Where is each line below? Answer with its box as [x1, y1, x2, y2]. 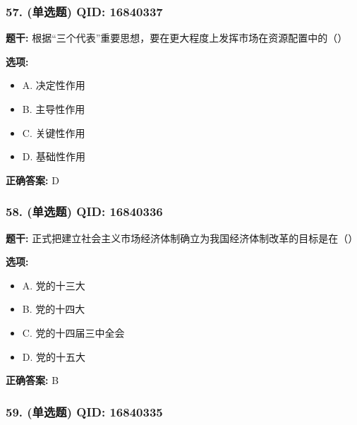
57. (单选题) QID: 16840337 [6, 2, 163, 20]
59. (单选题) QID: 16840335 [6, 402, 163, 420]
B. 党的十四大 [22, 301, 85, 316]
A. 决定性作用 [22, 78, 85, 92]
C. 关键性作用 [22, 125, 85, 140]
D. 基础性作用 [22, 149, 86, 164]
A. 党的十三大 [22, 277, 85, 292]
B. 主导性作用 [22, 102, 85, 116]
